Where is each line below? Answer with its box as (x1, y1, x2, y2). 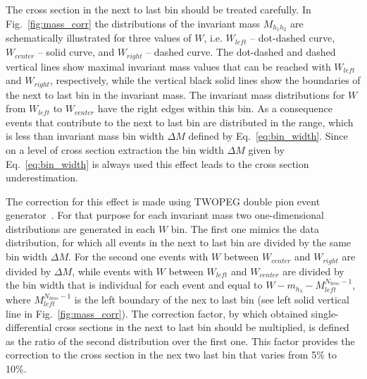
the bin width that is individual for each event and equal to (6, 277, 263, 292)
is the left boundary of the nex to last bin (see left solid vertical (74, 291, 349, 306)
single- (311, 306, 339, 320)
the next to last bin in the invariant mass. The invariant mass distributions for (6, 87, 345, 102)
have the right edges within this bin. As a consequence (97, 101, 332, 116)
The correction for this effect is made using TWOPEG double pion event (6, 193, 321, 208)
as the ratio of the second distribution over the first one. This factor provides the (6, 333, 355, 348)
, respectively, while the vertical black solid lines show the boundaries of (49, 73, 361, 88)
